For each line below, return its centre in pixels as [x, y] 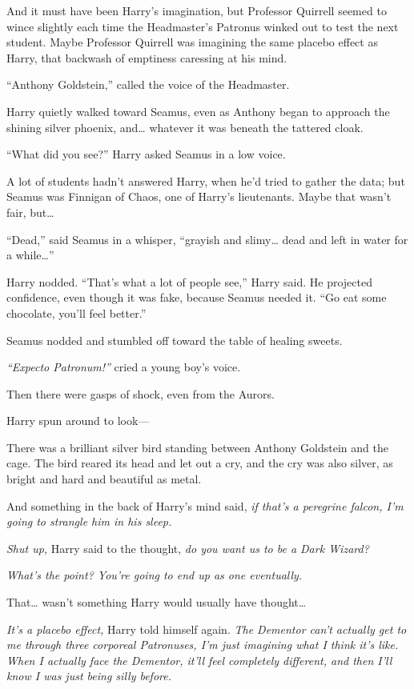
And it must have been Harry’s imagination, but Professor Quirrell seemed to [197, 10]
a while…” [30, 255]
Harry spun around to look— [78, 421]
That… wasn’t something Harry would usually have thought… [157, 602]
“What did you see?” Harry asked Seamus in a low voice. [146, 154]
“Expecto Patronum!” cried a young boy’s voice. [124, 367]
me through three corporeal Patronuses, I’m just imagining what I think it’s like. [203, 645]
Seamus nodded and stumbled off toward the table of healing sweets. [175, 340]
